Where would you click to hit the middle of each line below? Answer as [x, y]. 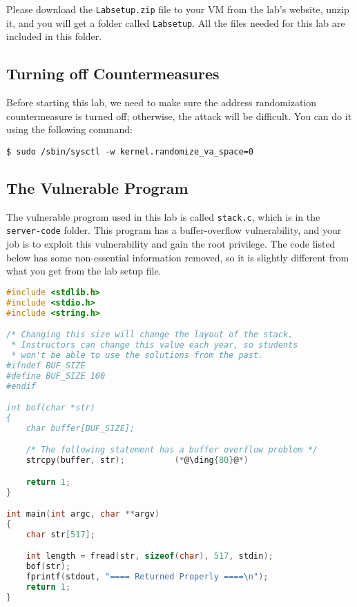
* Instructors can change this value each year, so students [155, 345]
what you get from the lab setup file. [84, 271]
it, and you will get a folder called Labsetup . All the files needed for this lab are [176, 22]
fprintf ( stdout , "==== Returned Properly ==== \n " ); [147, 577]
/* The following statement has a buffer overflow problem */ [172, 450]
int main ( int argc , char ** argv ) [83, 514]
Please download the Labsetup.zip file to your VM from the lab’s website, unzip [178, 9]
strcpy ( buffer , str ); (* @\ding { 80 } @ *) [137, 460]
